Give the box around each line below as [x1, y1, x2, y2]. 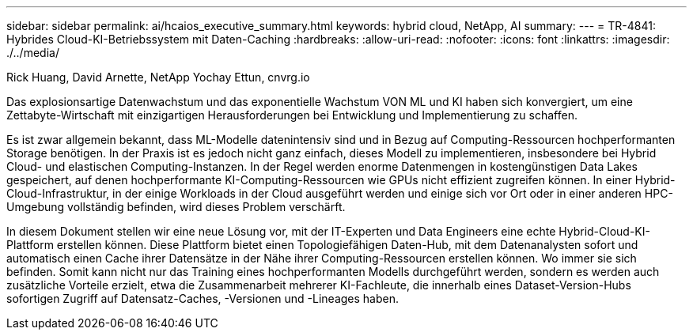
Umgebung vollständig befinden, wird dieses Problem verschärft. [6, 200, 346, 213]
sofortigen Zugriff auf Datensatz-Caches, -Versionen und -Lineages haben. [6, 292, 399, 305]
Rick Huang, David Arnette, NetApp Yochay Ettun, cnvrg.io [6, 70, 310, 84]
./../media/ [6, 46, 59, 59]
